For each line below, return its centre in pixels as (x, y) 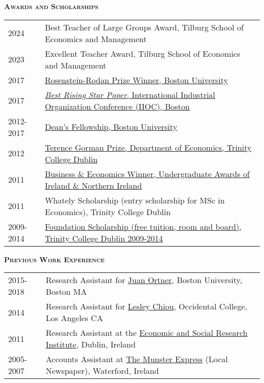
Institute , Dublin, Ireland (91, 344)
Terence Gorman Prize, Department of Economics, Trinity (148, 147)
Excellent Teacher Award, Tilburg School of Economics (143, 53)
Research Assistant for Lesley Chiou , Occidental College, (146, 306)
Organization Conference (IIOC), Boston (117, 106)
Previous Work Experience (54, 259)
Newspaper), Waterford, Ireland (102, 371)
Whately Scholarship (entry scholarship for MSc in (135, 200)
